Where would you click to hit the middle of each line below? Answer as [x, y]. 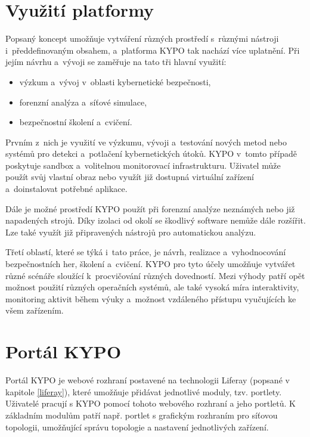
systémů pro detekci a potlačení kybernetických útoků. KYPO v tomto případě [151, 154]
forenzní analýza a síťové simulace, [83, 102]
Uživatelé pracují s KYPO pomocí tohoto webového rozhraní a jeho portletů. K [151, 403]
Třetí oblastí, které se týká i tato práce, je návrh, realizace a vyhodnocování [146, 252]
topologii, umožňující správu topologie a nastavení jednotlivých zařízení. [137, 427]
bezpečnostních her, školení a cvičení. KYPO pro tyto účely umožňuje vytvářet [151, 264]
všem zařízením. [35, 310]
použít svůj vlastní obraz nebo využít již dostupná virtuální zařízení [130, 177]
